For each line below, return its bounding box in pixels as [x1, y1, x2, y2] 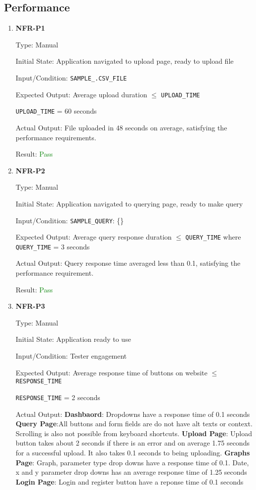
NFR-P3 [15, 301, 45, 311]
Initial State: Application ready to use [15, 334, 131, 344]
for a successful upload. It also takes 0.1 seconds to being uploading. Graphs [15, 447, 250, 457]
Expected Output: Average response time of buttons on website [15, 367, 208, 377]
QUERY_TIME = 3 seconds [15, 241, 90, 251]
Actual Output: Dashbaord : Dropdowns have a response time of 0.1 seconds [15, 408, 250, 419]
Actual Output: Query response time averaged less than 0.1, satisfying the [15, 258, 241, 268]
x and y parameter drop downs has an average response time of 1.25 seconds [15, 467, 247, 477]
